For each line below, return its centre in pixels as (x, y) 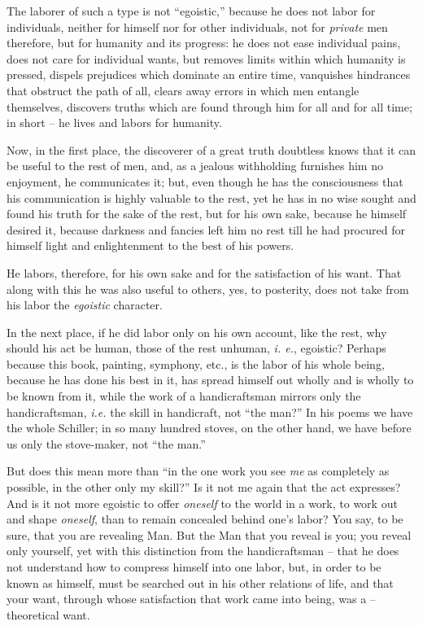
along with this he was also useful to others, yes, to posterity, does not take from (208, 289)
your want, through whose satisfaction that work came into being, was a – (191, 599)
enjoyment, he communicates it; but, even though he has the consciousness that (205, 181)
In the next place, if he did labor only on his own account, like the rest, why (197, 332)
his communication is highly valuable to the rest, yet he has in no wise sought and (211, 197)
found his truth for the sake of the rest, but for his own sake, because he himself (207, 214)
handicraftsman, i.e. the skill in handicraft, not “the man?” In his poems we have (210, 411)
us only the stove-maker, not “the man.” (106, 443)
